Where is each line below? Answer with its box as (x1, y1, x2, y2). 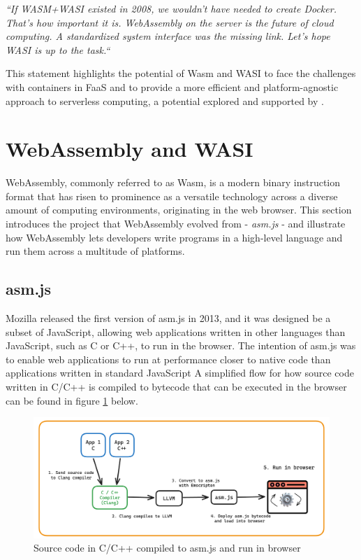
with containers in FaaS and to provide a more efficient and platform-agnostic (6, 79, 339, 94)
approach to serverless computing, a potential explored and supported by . (6, 93, 324, 108)
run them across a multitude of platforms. (6, 244, 185, 258)
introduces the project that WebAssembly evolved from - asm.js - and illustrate (6, 216, 346, 231)
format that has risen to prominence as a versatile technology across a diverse (6, 188, 338, 203)
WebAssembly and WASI (6, 134, 253, 163)
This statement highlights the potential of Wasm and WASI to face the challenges (6, 66, 356, 80)
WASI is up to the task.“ (6, 42, 110, 57)
